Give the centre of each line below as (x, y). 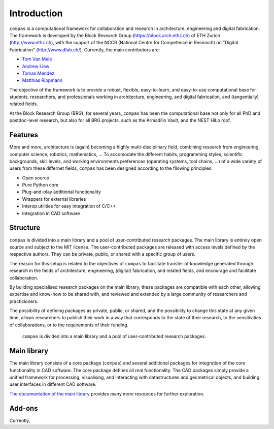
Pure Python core (40, 185)
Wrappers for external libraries (54, 199)
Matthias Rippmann (42, 80)
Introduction (36, 13)
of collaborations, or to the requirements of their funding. (69, 325)
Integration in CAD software (51, 213)
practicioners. (24, 301)
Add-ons (24, 408)
